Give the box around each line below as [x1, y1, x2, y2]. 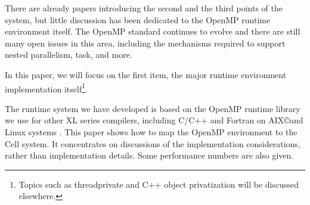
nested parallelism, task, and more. [5, 48, 132, 61]
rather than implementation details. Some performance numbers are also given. [5, 149, 294, 161]
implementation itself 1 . [5, 80, 88, 95]
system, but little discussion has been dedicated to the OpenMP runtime [5, 13, 271, 26]
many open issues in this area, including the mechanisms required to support [5, 36, 286, 49]
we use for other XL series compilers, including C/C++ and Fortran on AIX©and [5, 114, 303, 126]
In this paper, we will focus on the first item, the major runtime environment [5, 68, 287, 80]
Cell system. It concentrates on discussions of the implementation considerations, [5, 137, 300, 150]
